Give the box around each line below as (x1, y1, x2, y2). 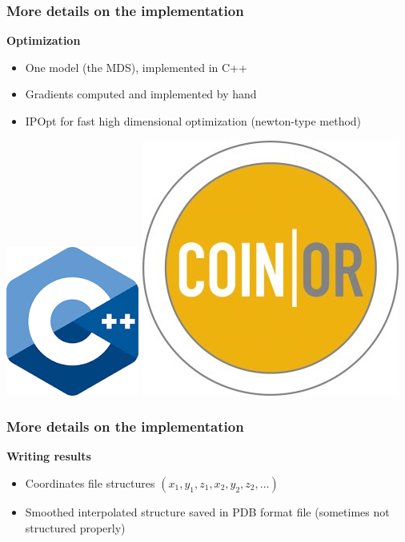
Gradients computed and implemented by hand (25, 86, 257, 102)
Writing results (6, 448, 91, 464)
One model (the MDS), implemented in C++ (25, 58, 247, 75)
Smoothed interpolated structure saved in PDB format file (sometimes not (25, 504, 390, 520)
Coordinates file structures (25, 475, 155, 491)
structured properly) (25, 519, 126, 536)
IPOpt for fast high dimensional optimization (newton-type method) (25, 113, 362, 129)
